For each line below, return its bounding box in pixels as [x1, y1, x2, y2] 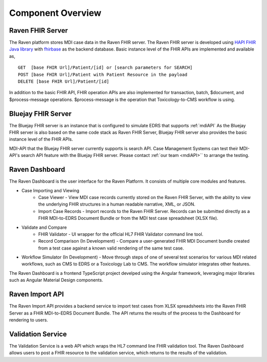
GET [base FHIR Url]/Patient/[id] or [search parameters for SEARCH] [18, 65, 193, 70]
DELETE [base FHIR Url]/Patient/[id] [18, 79, 110, 84]
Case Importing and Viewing [21, 187, 80, 193]
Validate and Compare [21, 224, 67, 230]
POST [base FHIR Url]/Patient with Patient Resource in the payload [18, 72, 187, 77]
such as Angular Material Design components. [9, 277, 103, 283]
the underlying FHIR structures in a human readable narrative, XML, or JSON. [38, 201, 195, 207]
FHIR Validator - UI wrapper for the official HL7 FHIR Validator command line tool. [38, 231, 204, 237]
